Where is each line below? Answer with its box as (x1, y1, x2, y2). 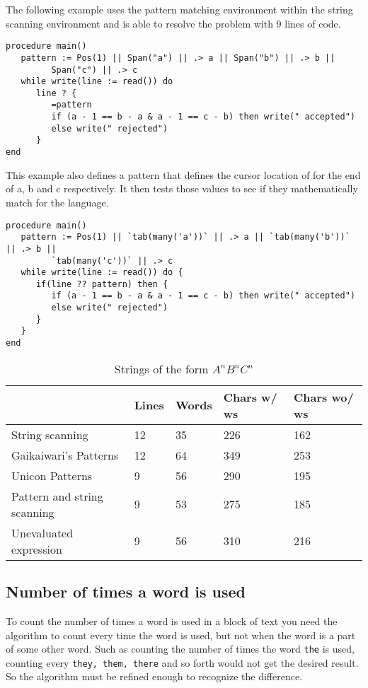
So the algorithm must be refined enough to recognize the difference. (6, 669, 303, 684)
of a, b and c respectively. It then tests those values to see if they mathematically (6, 181, 358, 196)
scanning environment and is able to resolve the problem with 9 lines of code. (6, 16, 341, 30)
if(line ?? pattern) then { (35, 279, 168, 289)
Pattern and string (11, 487, 103, 504)
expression (11, 540, 62, 557)
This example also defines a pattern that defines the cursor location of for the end (6, 167, 361, 182)
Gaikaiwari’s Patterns (11, 446, 119, 463)
